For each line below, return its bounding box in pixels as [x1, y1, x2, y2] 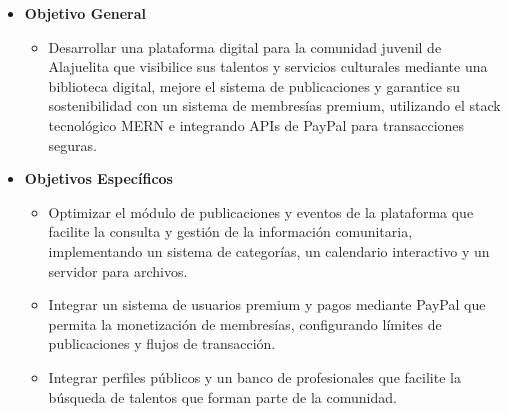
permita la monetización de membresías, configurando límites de [48, 313, 442, 334]
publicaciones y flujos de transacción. [48, 333, 276, 354]
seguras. [48, 134, 98, 155]
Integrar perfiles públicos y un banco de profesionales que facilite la [48, 366, 461, 387]
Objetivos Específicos [24, 168, 173, 189]
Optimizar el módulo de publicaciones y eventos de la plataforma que [48, 201, 474, 222]
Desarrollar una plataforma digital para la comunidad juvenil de [48, 36, 442, 57]
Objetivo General [24, 3, 147, 23]
